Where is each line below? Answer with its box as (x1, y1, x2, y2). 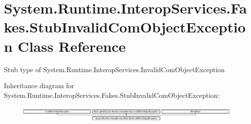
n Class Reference (4, 36, 126, 56)
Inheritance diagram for (4, 80, 74, 91)
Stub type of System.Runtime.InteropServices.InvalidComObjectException (4, 64, 225, 74)
